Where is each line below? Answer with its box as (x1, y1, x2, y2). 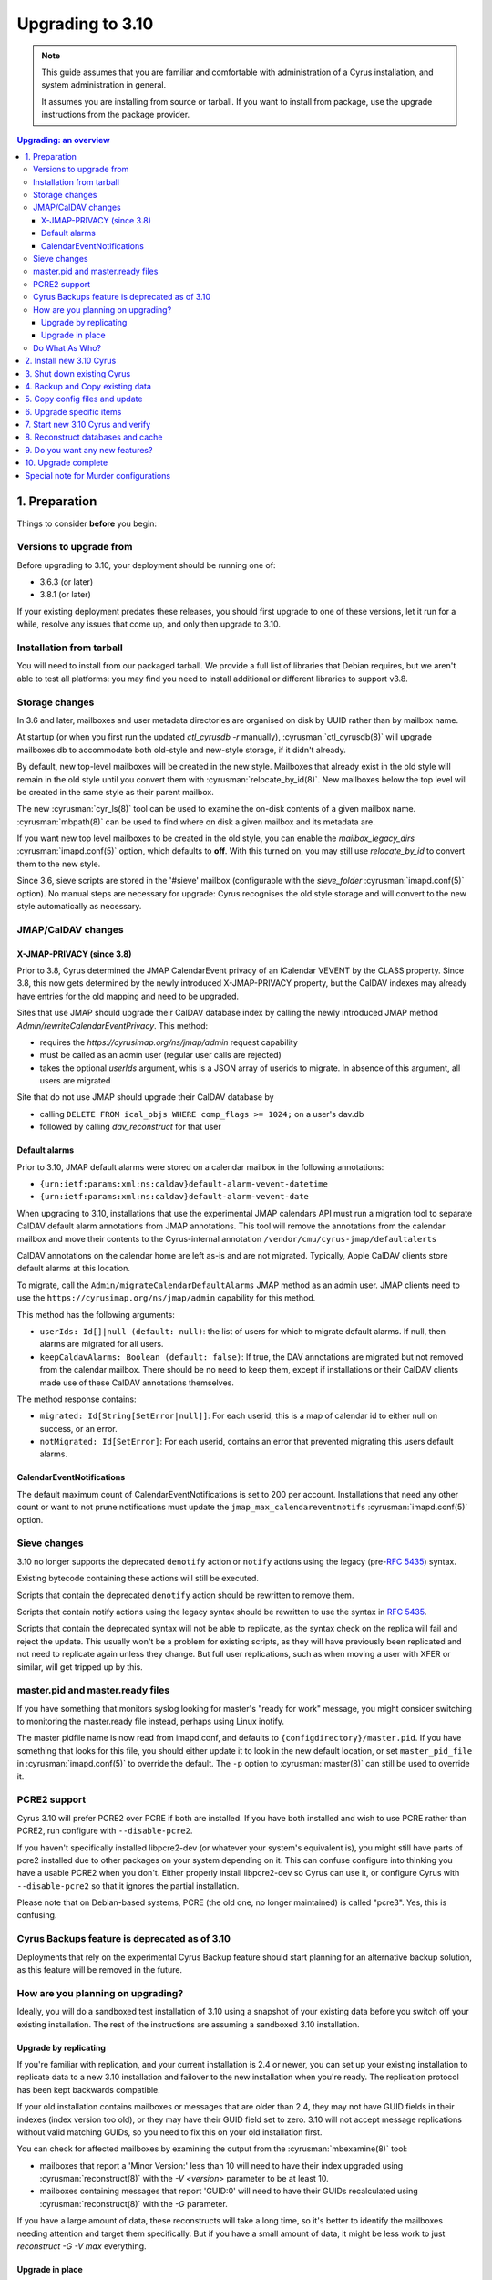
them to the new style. (16, 858, 101, 869)
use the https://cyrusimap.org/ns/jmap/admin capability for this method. (16, 1292, 316, 1303)
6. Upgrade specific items (25, 406, 122, 417)
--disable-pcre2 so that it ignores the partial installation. (16, 1880, 240, 1891)
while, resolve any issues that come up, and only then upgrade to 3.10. (16, 618, 282, 629)
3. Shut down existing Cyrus (25, 368, 131, 378)
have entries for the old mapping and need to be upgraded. (16, 990, 240, 1001)
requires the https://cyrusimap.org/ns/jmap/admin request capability (39, 1036, 298, 1048)
